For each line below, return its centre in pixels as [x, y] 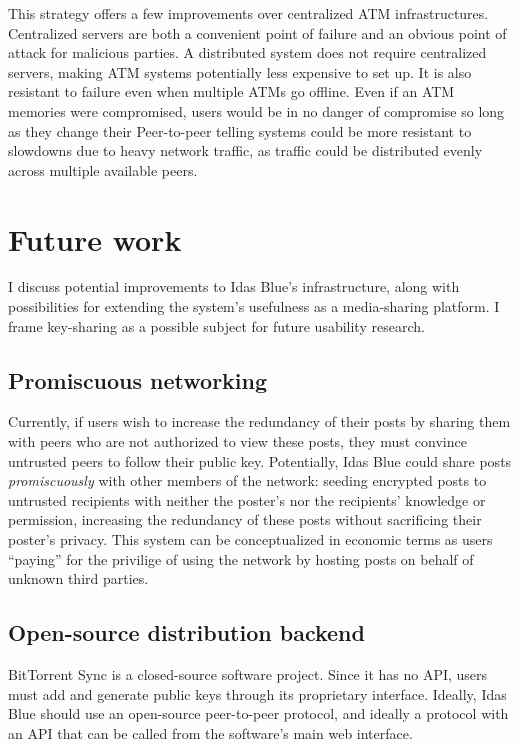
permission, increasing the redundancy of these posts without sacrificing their [245, 519]
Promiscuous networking [138, 379]
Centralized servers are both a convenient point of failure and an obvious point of [257, 32]
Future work [95, 238]
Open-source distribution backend [186, 632]
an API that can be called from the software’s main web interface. [210, 732]
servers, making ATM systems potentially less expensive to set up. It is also [240, 71]
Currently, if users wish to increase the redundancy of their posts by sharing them [259, 421]
